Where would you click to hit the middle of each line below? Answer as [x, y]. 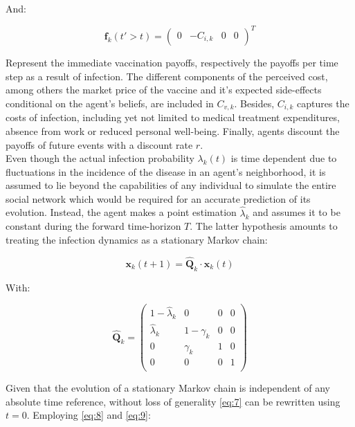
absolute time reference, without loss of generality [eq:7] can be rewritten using [173, 401]
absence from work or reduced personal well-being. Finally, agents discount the [173, 130]
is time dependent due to [284, 158]
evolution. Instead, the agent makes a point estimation [121, 212]
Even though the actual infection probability [100, 158]
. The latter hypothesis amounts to [264, 226]
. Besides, [254, 103]
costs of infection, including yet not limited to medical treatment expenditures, [173, 117]
